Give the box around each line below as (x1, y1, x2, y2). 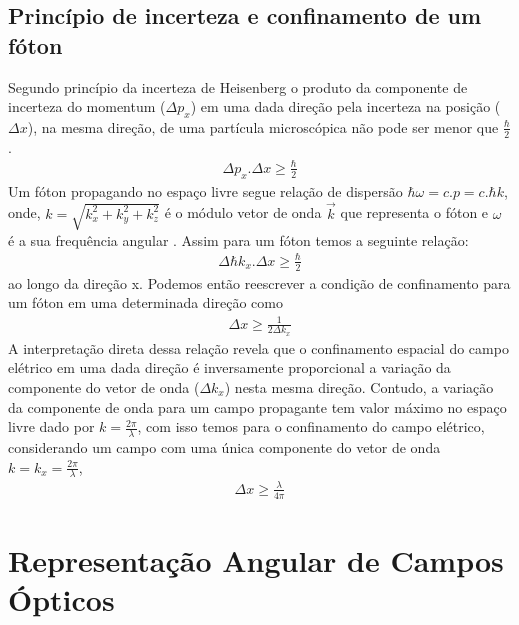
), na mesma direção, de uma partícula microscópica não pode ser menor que (27, 116, 499, 137)
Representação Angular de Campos (8, 539, 504, 580)
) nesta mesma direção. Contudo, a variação (224, 376, 494, 397)
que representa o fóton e (340, 202, 489, 223)
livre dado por (8, 416, 95, 437)
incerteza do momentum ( (8, 96, 166, 117)
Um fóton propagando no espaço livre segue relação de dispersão (8, 180, 403, 201)
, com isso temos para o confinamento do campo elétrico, (137, 416, 485, 437)
